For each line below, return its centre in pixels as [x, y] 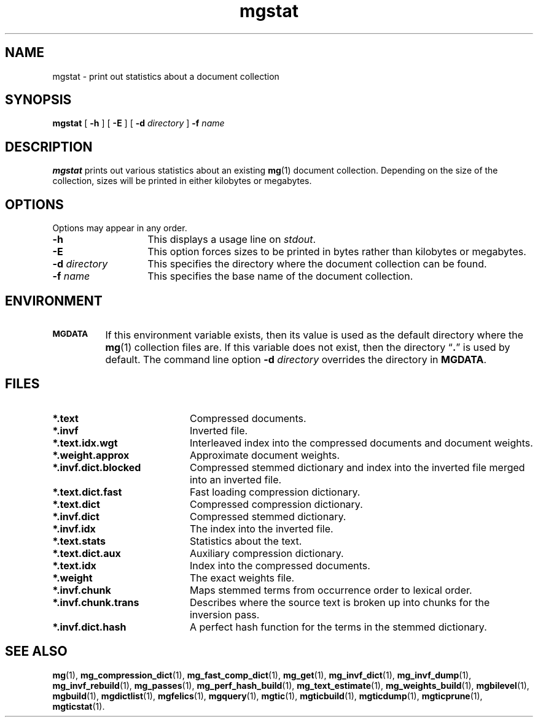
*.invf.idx [74, 528]
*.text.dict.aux [87, 553]
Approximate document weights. [265, 455]
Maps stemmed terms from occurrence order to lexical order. [331, 590]
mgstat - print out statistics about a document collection [166, 76]
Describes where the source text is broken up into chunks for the [340, 602]
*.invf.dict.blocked [97, 467]
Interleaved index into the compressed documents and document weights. [361, 443]
